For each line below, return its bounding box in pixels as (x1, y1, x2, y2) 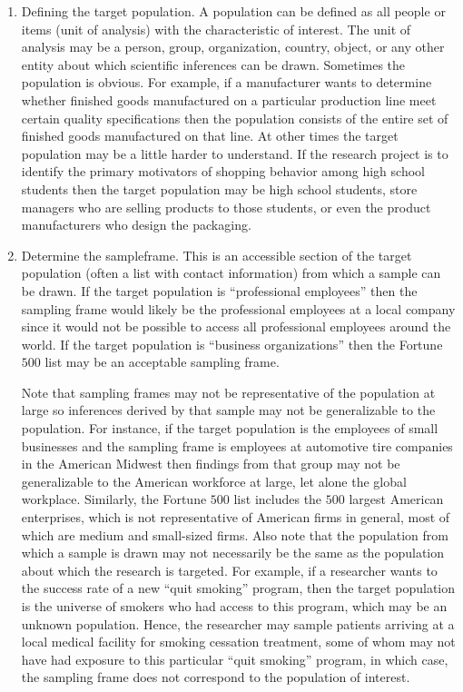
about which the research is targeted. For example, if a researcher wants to (21, 560, 438, 579)
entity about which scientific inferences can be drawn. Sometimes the (21, 54, 406, 74)
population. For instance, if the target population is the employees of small (21, 419, 438, 438)
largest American (349, 489, 444, 509)
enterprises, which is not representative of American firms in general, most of (21, 508, 450, 527)
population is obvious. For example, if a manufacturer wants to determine (21, 73, 432, 92)
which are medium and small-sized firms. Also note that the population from (21, 525, 448, 544)
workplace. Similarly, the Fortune (21, 489, 207, 509)
